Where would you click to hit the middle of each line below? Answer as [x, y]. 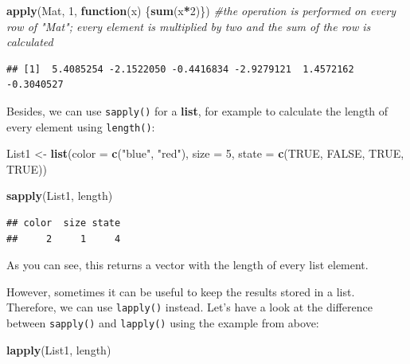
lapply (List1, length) [59, 349]
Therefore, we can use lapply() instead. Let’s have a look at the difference [189, 307]
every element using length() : [81, 126]
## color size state [64, 223]
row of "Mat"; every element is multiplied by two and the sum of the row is [189, 26]
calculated [30, 42]
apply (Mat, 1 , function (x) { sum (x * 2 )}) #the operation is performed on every [201, 10]
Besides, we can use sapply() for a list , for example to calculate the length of [197, 110]
